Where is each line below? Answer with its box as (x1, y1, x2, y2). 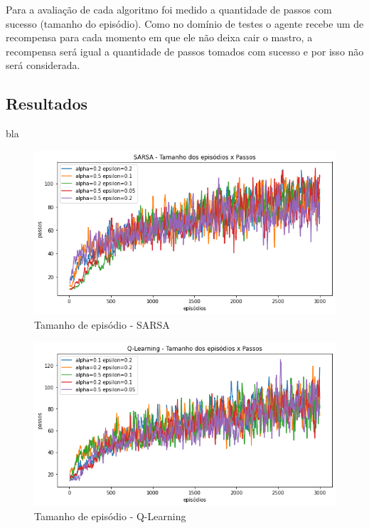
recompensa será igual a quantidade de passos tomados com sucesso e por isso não (6, 43, 364, 58)
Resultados (6, 93, 87, 115)
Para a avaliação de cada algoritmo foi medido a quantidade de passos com (6, 2, 332, 16)
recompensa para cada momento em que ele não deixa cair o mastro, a (6, 30, 313, 45)
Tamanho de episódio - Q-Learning (34, 508, 186, 523)
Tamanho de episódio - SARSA (34, 317, 170, 332)
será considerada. (6, 58, 80, 73)
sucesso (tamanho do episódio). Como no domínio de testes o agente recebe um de (6, 16, 364, 31)
